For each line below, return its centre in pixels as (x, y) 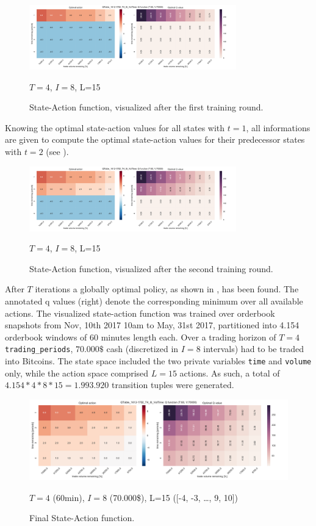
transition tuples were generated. (173, 385)
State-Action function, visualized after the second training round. (151, 268)
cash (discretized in (142, 349)
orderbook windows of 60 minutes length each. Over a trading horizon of (141, 337)
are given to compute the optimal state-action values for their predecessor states (155, 139)
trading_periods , (39, 349)
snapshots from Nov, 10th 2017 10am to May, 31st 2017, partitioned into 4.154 (152, 325)
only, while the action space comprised (77, 373)
